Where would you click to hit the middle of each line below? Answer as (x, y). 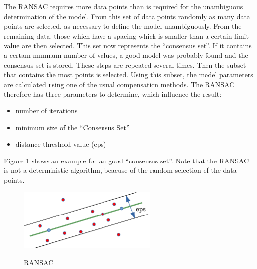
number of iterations (47, 110)
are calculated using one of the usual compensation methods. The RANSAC (119, 84)
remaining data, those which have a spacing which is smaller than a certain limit (126, 35)
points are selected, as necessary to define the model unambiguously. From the (123, 26)
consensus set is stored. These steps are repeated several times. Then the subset (125, 65)
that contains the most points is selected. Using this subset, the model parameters (128, 75)
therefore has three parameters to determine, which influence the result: (113, 94)
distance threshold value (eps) (61, 144)
